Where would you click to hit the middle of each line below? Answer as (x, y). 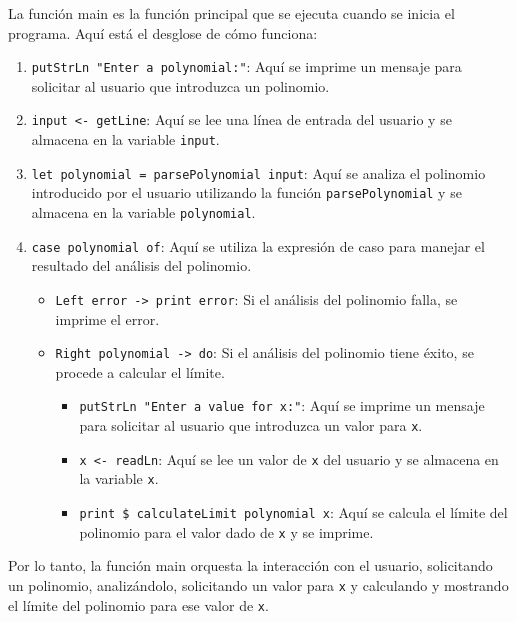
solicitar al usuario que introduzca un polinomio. (180, 85)
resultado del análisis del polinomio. (141, 265)
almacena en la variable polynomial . (143, 212)
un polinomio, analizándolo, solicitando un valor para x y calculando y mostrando (258, 585)
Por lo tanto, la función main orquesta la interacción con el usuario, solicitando (250, 565)
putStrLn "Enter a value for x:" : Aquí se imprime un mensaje (282, 405)
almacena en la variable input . (125, 139)
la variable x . (119, 478)
